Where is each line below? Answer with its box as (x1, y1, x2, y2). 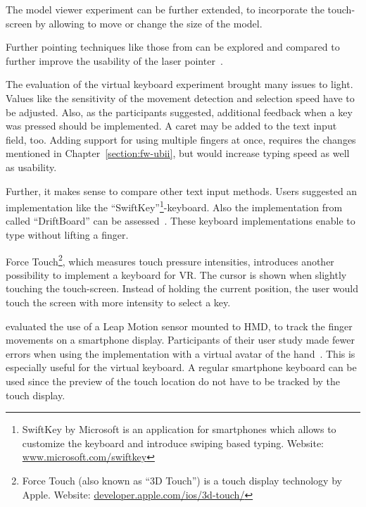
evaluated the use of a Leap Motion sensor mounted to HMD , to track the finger (6, 318, 353, 333)
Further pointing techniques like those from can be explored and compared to (6, 39, 340, 54)
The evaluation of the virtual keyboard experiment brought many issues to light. (6, 77, 353, 92)
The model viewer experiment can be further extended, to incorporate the (6, 2, 324, 16)
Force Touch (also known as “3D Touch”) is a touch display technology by (22, 472, 342, 487)
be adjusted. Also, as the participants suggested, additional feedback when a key (6, 104, 353, 119)
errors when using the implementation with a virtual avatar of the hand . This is (6, 346, 355, 361)
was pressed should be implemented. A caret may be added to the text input (6, 118, 337, 133)
